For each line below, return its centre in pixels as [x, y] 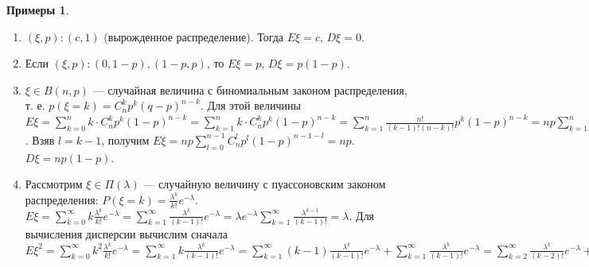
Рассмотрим [54, 184]
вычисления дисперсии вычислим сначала [126, 234]
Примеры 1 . [38, 10]
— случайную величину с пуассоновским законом [265, 184]
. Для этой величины [250, 105]
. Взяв [40, 139]
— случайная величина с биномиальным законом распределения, [250, 89]
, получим [125, 139]
